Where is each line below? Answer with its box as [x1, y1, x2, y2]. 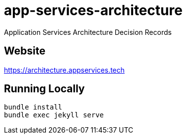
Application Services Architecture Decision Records [4, 28, 172, 36]
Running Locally [4, 83, 85, 95]
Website [4, 45, 45, 57]
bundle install [4, 103, 63, 111]
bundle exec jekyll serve [4, 111, 104, 119]
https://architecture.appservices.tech [4, 65, 125, 74]
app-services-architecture [4, 2, 183, 19]
